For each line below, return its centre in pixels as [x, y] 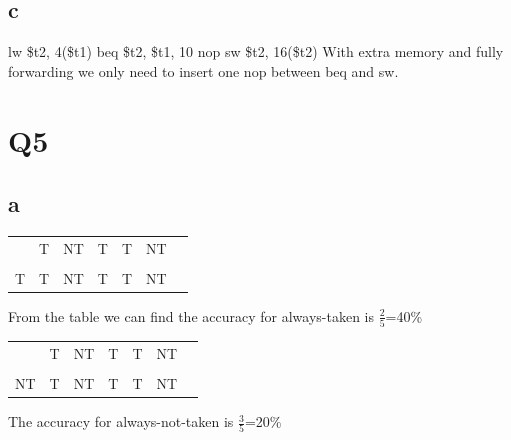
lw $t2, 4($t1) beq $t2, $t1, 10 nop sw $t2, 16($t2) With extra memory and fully [256, 51]
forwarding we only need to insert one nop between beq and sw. [203, 70]
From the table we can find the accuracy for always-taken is [191, 315]
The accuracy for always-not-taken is [121, 421]
